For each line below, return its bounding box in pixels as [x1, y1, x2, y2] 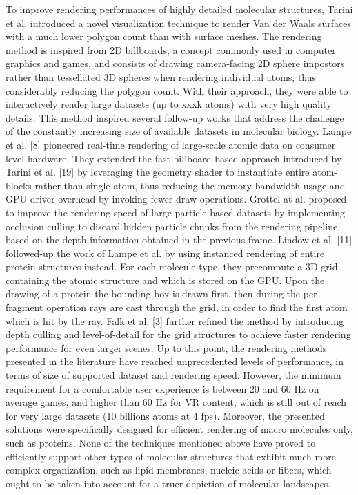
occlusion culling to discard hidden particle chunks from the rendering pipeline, [6, 218, 341, 233]
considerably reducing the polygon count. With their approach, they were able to [6, 83, 348, 97]
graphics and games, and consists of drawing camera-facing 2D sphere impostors [6, 56, 345, 71]
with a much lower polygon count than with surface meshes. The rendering [6, 29, 322, 44]
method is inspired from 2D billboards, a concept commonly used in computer [6, 42, 336, 57]
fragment [6, 300, 43, 315]
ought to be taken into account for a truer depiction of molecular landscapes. [6, 476, 331, 490]
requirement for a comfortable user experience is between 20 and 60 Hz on [6, 381, 319, 395]
